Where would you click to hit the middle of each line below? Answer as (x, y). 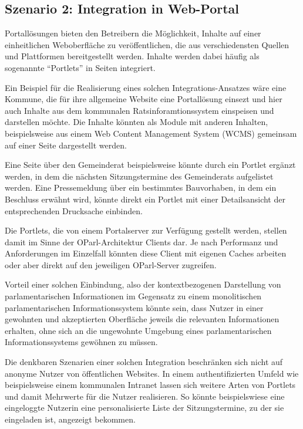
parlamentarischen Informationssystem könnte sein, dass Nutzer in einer (134, 307)
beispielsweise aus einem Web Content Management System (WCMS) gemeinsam (151, 133)
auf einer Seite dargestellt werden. (66, 145)
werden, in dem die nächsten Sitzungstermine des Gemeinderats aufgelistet (139, 176)
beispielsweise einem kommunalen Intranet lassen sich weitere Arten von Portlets (150, 385)
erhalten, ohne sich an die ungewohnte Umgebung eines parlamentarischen (138, 330)
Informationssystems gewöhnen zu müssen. (81, 342)
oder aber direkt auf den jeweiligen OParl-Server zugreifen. (111, 264)
